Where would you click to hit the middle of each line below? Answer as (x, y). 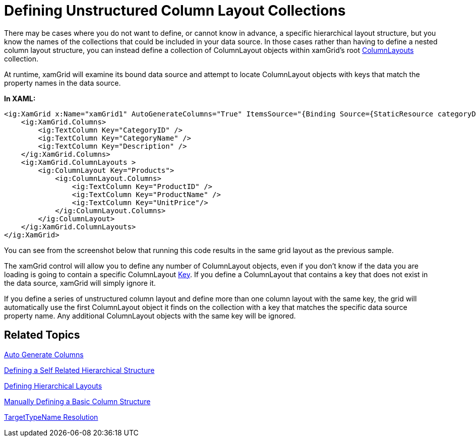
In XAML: (20, 98)
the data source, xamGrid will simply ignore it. (80, 283)
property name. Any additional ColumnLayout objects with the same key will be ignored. (150, 316)
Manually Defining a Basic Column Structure (77, 401)
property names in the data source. (63, 83)
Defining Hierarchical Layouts (53, 386)
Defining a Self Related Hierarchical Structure (79, 370)
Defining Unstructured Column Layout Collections (175, 11)
